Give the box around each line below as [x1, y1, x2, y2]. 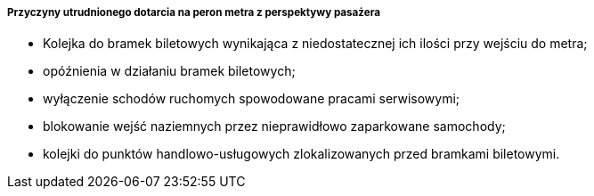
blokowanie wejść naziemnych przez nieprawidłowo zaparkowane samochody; [43, 118, 506, 135]
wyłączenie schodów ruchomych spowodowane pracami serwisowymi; [43, 91, 460, 107]
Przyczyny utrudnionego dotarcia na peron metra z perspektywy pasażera [7, 6, 380, 19]
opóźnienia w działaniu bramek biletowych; [43, 63, 296, 79]
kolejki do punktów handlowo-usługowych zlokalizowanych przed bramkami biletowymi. [43, 146, 560, 162]
